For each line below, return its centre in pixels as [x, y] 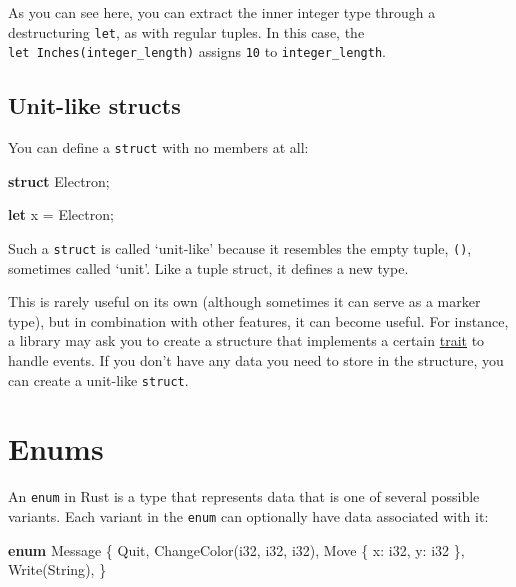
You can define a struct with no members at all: [158, 147]
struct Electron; [59, 180]
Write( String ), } [57, 569]
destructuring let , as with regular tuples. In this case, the [186, 31]
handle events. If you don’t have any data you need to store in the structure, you [256, 359]
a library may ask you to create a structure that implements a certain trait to [246, 340]
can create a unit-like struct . [98, 379]
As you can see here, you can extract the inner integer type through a [222, 12]
